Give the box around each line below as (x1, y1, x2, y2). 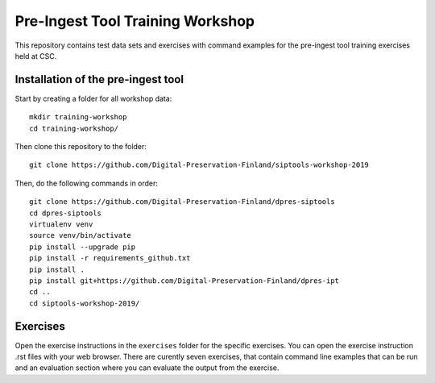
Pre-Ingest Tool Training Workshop (14, 12, 255, 30)
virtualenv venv (29, 219, 93, 229)
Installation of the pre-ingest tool (14, 73, 184, 86)
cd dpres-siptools (29, 208, 102, 218)
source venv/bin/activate (29, 231, 132, 240)
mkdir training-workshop (29, 113, 127, 122)
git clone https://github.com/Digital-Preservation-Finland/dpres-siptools (29, 198, 335, 206)
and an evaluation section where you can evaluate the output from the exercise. (14, 363, 280, 373)
